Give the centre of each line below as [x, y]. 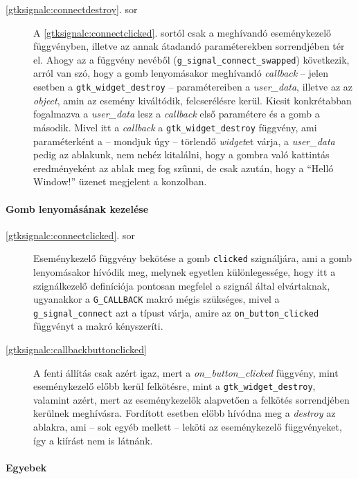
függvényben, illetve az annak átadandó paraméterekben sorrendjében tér [189, 46]
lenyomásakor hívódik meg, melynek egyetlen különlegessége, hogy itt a [185, 271]
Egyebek [26, 467]
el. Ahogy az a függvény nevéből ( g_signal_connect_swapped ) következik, [191, 59]
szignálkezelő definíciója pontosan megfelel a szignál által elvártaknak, [182, 285]
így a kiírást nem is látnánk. [93, 440]
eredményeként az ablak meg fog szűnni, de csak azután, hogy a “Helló [184, 168]
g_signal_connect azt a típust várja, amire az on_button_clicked [176, 312]
